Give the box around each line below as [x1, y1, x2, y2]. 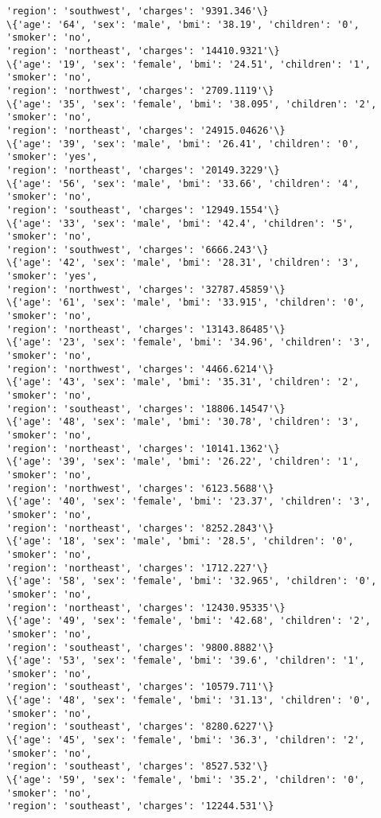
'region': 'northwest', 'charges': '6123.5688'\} [6, 482, 274, 494]
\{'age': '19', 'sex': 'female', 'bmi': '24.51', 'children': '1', [6, 58, 371, 70]
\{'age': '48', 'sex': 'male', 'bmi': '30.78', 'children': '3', [6, 416, 360, 428]
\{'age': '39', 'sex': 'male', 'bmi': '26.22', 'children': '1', [6, 456, 360, 468]
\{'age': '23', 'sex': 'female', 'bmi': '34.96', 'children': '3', [6, 337, 371, 349]
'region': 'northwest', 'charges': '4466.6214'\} [6, 363, 274, 375]
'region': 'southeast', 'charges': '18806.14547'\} [6, 403, 286, 415]
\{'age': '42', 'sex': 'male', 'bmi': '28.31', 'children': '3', [6, 257, 360, 269]
